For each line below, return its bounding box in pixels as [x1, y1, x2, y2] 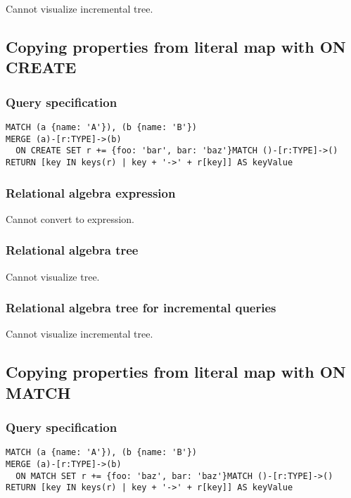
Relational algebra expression [6, 184, 176, 201]
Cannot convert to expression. [6, 211, 135, 226]
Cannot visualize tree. [6, 269, 100, 283]
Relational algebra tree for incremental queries [6, 299, 276, 317]
